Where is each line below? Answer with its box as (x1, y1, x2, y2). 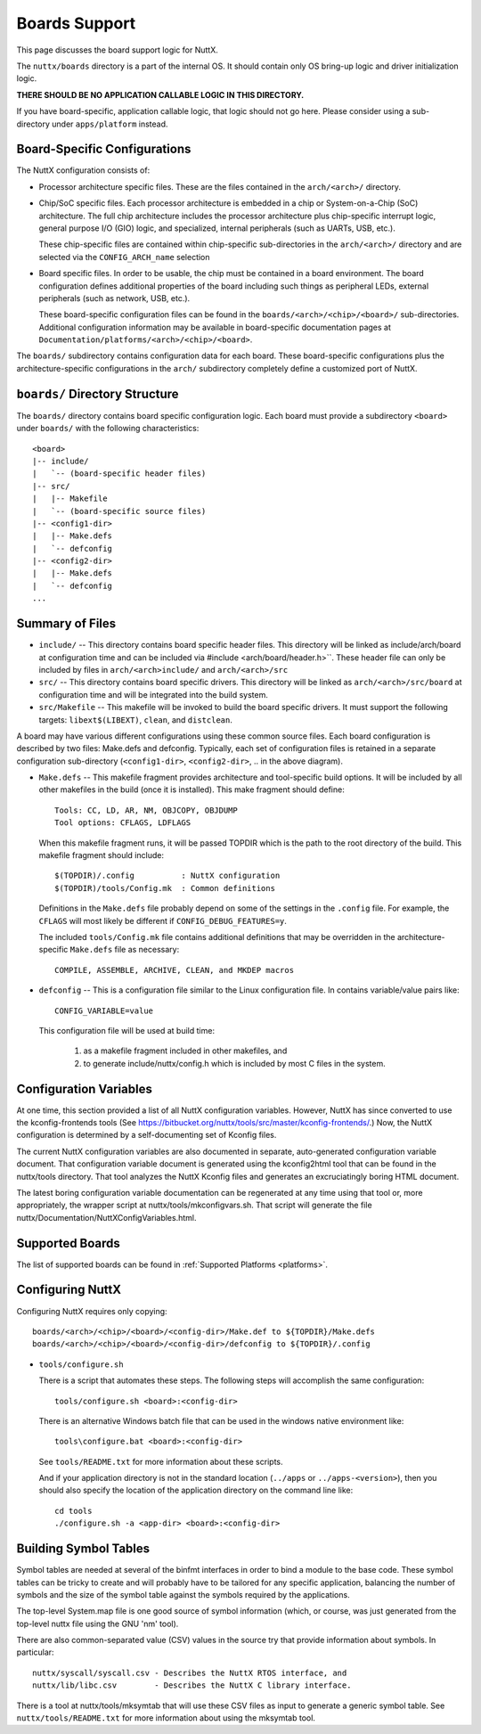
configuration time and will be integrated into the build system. (38, 689, 269, 699)
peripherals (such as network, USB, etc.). (38, 292, 191, 303)
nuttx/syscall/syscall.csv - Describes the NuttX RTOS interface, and (32, 1667, 347, 1678)
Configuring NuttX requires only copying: (16, 1305, 168, 1316)
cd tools (54, 1506, 93, 1516)
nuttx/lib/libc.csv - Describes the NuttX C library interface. (32, 1681, 352, 1690)
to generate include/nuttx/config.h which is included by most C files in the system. (83, 1058, 387, 1068)
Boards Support (16, 13, 136, 33)
